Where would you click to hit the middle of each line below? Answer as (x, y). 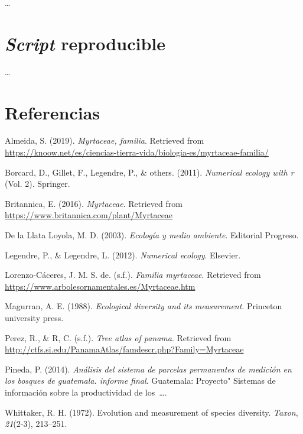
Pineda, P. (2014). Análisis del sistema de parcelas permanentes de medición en (148, 369)
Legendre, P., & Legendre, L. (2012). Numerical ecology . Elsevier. (123, 255)
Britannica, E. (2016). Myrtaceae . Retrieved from (94, 203)
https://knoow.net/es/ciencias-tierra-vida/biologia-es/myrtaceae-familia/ (137, 152)
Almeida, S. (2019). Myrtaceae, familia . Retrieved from (105, 140)
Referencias (53, 112)
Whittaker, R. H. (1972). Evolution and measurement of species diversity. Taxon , (151, 412)
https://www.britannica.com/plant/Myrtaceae (89, 215)
